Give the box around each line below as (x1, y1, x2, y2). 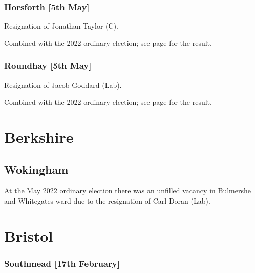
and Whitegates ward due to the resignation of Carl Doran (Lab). (4, 195, 210, 206)
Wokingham (4, 161, 69, 177)
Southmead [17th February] (4, 257, 120, 269)
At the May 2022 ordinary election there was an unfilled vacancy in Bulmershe (4, 185, 251, 196)
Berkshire (4, 127, 74, 147)
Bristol (4, 225, 53, 246)
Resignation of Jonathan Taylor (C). (4, 20, 118, 31)
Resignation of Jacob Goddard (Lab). (4, 79, 122, 90)
